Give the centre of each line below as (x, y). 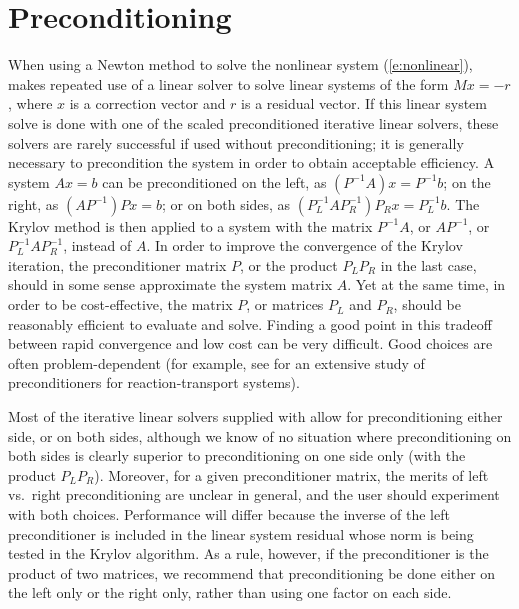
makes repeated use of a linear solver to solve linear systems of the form (228, 83)
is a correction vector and (147, 103)
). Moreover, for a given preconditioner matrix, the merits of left (291, 474)
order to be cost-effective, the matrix (120, 304)
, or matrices (285, 304)
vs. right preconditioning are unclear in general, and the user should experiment (254, 494)
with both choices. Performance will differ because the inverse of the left (229, 514)
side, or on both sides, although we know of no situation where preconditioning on (260, 435)
